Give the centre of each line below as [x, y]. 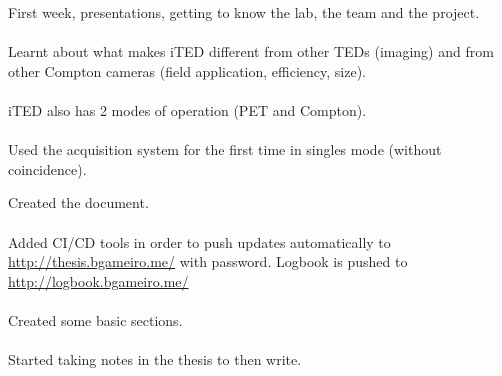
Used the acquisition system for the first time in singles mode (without [225, 149]
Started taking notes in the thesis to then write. [155, 359]
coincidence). [47, 168]
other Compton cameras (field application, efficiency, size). [187, 70]
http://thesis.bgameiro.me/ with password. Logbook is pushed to [208, 261]
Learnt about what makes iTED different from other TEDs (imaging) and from [251, 51]
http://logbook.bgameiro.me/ [98, 280]
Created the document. [78, 202]
